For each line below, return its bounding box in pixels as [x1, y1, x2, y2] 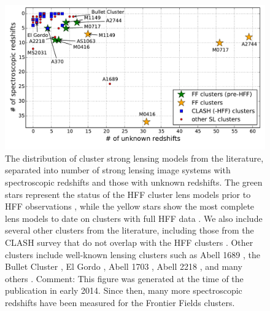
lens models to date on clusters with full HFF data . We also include [5, 211, 263, 224]
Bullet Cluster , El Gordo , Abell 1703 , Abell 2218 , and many [5, 260, 242, 273]
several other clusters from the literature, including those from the [5, 224, 254, 237]
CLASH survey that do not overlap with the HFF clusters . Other [5, 235, 253, 248]
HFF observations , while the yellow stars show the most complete [5, 200, 255, 213]
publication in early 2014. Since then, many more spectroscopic [5, 284, 242, 297]
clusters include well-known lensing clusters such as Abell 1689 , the [5, 248, 260, 261]
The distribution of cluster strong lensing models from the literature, [5, 151, 264, 164]
